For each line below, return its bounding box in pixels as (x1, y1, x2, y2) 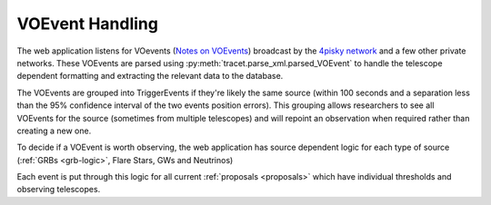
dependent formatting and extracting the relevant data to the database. (16, 71, 284, 82)
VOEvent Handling (16, 14, 159, 34)
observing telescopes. (16, 184, 101, 195)
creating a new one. (16, 125, 92, 136)
